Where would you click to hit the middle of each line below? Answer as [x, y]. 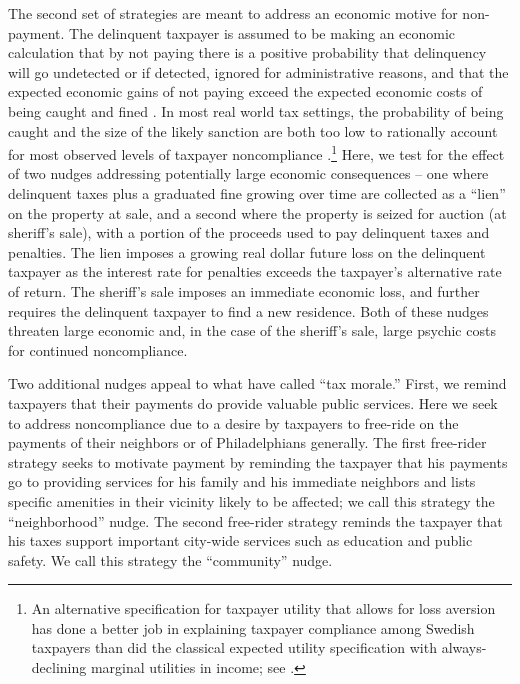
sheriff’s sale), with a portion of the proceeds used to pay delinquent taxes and [249, 232]
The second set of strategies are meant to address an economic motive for [233, 13]
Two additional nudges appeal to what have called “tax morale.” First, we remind [257, 383]
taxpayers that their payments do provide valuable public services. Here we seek [253, 402]
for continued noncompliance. [98, 349]
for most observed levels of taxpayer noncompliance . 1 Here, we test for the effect [256, 152]
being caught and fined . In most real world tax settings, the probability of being [256, 110]
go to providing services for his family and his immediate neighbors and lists [242, 481]
